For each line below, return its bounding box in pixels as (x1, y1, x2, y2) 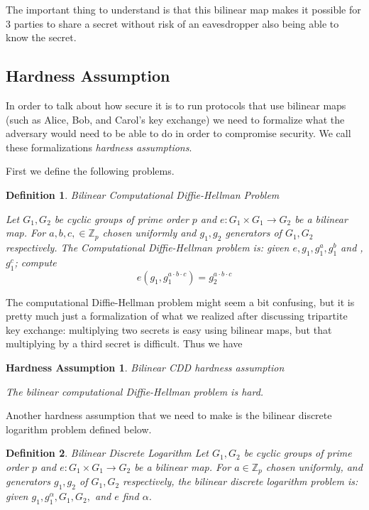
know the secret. (6, 30, 77, 45)
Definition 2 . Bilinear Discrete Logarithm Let (6, 445, 209, 460)
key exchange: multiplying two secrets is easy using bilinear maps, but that (6, 322, 332, 337)
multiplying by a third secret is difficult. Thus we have (6, 336, 243, 351)
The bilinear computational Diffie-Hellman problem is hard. (6, 384, 264, 398)
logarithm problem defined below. (6, 421, 152, 436)
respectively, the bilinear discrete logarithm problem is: (123, 474, 358, 489)
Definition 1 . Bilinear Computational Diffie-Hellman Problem (6, 187, 280, 202)
